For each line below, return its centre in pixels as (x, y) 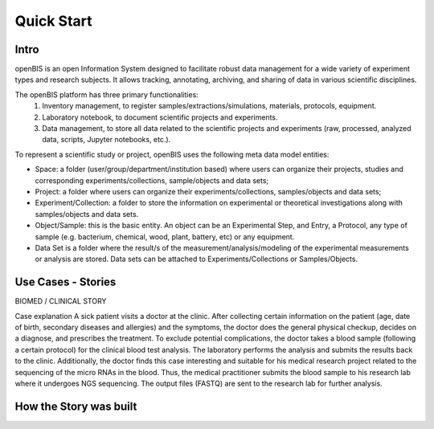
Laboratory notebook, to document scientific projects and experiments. (160, 117)
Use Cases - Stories (66, 282)
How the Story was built (76, 406)
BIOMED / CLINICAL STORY (61, 301)
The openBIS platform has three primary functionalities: (106, 94)
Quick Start (53, 21)
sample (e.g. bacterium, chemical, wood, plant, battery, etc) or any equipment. (165, 236)
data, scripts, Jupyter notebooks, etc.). (106, 140)
